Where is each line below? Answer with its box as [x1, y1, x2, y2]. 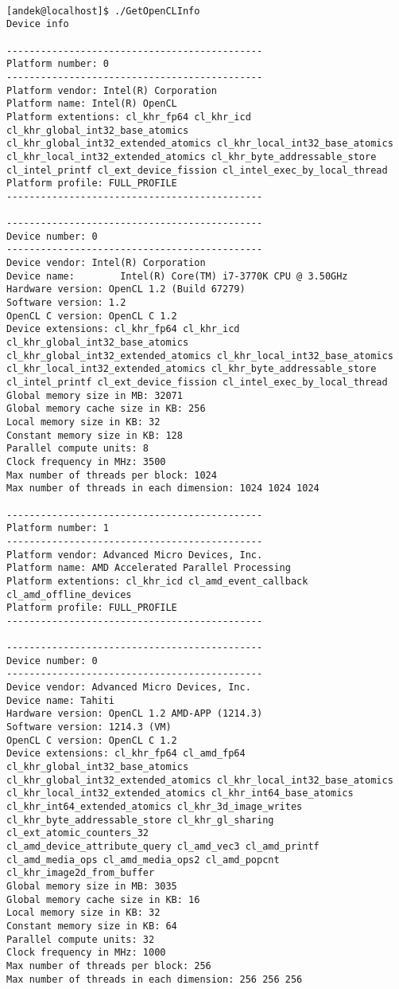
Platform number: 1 [6, 522, 109, 534]
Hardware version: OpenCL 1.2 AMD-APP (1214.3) [6, 708, 263, 720]
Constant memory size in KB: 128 [6, 429, 183, 441]
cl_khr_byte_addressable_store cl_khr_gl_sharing [6, 814, 274, 826]
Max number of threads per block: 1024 [6, 469, 217, 481]
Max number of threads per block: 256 [6, 960, 211, 971]
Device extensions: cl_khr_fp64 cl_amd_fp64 [6, 748, 246, 760]
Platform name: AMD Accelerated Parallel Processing [6, 562, 291, 574]
